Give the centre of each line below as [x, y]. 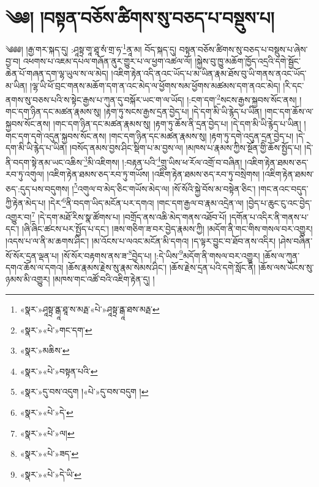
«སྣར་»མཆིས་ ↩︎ [45, 350]
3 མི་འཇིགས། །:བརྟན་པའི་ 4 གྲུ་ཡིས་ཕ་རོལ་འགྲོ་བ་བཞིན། [163, 161]
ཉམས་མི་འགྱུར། [28, 279]
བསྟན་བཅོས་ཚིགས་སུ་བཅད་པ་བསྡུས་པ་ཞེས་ [243, 49]
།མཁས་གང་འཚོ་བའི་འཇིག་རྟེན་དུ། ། [104, 279]
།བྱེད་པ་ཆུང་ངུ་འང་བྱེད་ [279, 202]
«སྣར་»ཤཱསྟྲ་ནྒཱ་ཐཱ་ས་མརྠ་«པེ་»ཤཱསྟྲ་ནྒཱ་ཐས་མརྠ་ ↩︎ [90, 309]
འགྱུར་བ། [19, 216]
